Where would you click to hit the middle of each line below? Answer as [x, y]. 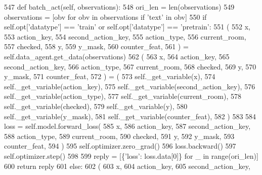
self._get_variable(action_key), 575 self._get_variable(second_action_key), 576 [130, 86]
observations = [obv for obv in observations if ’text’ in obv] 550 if [105, 16]
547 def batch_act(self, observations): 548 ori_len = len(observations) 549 [119, 7]
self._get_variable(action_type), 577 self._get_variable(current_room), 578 [123, 96]
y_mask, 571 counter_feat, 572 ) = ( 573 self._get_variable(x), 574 [110, 76]
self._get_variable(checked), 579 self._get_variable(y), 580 [96, 106]
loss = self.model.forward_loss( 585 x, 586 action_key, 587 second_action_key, [127, 126]
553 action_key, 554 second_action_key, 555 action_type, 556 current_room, [125, 36]
